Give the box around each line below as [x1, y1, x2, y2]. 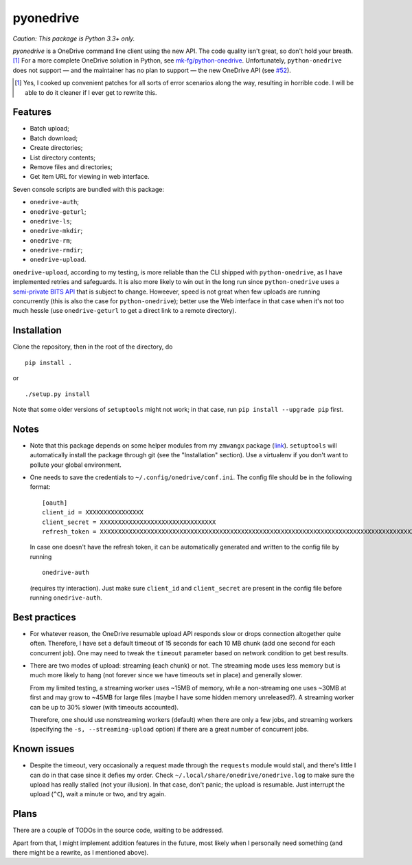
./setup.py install [25, 390, 91, 398]
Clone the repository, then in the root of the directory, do [12, 342, 173, 351]
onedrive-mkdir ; [30, 227, 83, 235]
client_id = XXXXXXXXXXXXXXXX [42, 509, 144, 516]
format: [30, 483, 51, 491]
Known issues [12, 743, 75, 755]
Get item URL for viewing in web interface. [30, 173, 150, 181]
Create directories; [30, 144, 83, 152]
